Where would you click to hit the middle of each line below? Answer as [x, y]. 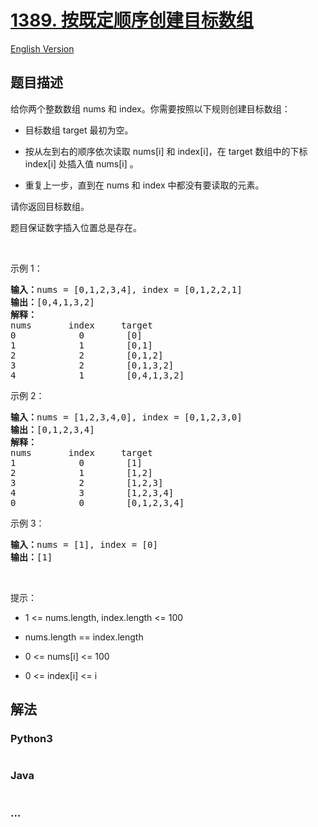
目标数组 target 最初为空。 [79, 130]
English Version [42, 48]
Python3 [31, 739]
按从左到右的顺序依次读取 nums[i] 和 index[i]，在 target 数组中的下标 [166, 151]
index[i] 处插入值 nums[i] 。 [81, 163]
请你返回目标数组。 [50, 206]
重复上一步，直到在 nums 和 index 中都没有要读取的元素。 [144, 185]
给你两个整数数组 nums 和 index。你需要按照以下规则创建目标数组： [150, 108]
